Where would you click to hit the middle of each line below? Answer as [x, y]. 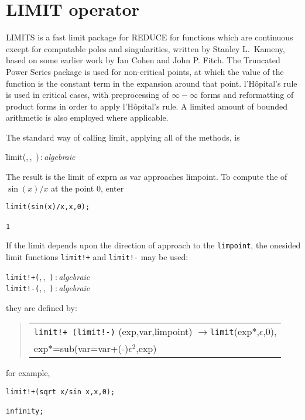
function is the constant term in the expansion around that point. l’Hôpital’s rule [152, 83]
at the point [73, 188]
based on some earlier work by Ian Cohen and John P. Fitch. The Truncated [143, 60]
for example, [28, 373]
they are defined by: [42, 307]
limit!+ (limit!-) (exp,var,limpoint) [113, 332]
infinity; [25, 412]
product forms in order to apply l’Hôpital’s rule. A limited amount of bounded [147, 106]
